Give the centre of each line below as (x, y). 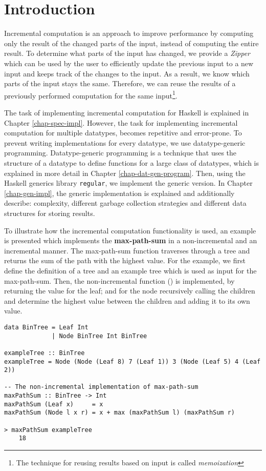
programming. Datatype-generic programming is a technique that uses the (120, 153)
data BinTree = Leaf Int (46, 327)
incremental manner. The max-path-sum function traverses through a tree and (127, 250)
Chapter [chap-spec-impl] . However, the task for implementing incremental (121, 122)
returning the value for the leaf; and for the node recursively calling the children (130, 291)
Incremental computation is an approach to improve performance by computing (129, 33)
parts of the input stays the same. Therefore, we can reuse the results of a (120, 83)
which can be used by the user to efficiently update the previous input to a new (129, 63)
